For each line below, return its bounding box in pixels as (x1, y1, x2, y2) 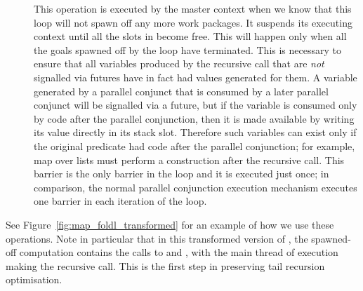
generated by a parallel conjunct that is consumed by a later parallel (34, 83, 329, 98)
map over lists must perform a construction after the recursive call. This (34, 152, 345, 167)
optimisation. (6, 272, 62, 287)
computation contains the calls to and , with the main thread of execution (19, 245, 338, 259)
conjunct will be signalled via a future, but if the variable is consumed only (34, 97, 357, 112)
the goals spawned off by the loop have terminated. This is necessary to (34, 42, 341, 57)
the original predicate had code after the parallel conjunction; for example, (34, 138, 355, 153)
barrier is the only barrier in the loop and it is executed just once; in (34, 166, 329, 181)
